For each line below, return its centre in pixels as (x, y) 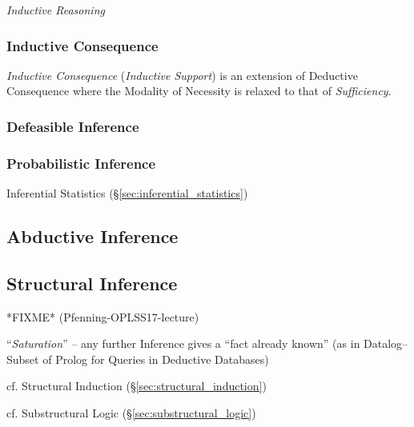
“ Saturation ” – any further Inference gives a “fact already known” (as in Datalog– (207, 343)
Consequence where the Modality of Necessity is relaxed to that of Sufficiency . (199, 91)
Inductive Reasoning (56, 10)
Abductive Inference (92, 236)
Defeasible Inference (73, 126)
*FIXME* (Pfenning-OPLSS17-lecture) (103, 316)
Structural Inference (92, 283)
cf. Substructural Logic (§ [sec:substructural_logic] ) (131, 413)
